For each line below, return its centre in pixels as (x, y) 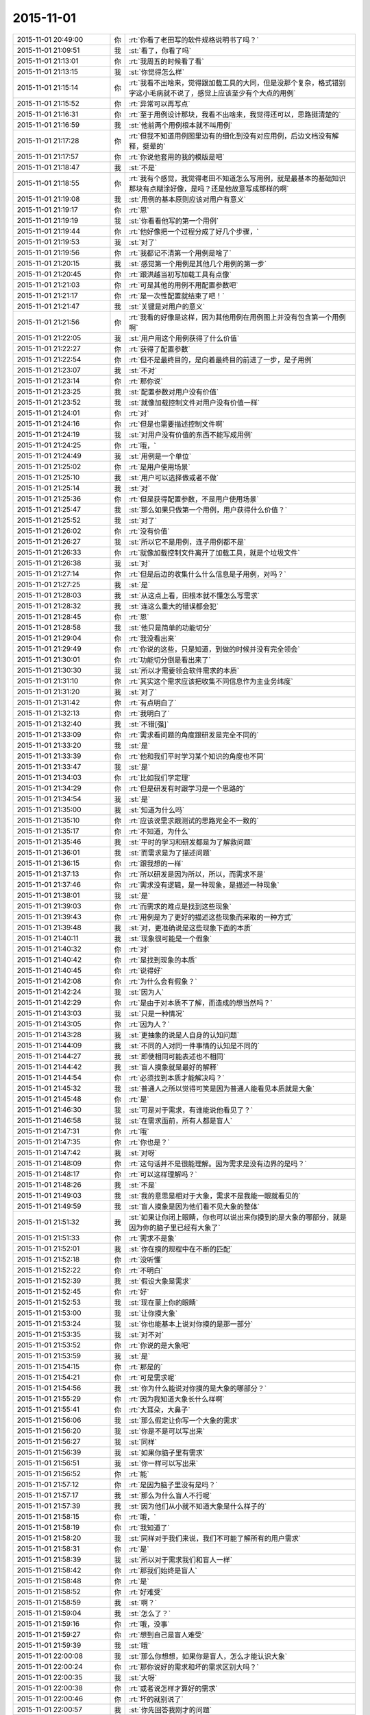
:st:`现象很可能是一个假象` (171, 938)
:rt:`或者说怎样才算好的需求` (174, 1688)
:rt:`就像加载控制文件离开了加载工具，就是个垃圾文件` (215, 552)
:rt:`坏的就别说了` (157, 1699)
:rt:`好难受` (146, 1592)
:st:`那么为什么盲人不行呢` (171, 1495)
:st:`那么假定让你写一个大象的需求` (184, 1420)
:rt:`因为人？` (150, 1024)
